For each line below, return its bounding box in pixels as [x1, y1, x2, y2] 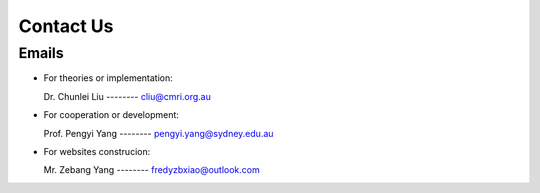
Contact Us [18, 15, 114, 37]
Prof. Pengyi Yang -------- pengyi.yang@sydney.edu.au [43, 127, 274, 139]
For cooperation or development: [43, 109, 180, 121]
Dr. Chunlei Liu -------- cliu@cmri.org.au [43, 90, 212, 102]
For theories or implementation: [43, 72, 174, 84]
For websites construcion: [43, 145, 151, 157]
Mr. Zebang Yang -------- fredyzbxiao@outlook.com [43, 164, 260, 176]
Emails [18, 44, 64, 62]
